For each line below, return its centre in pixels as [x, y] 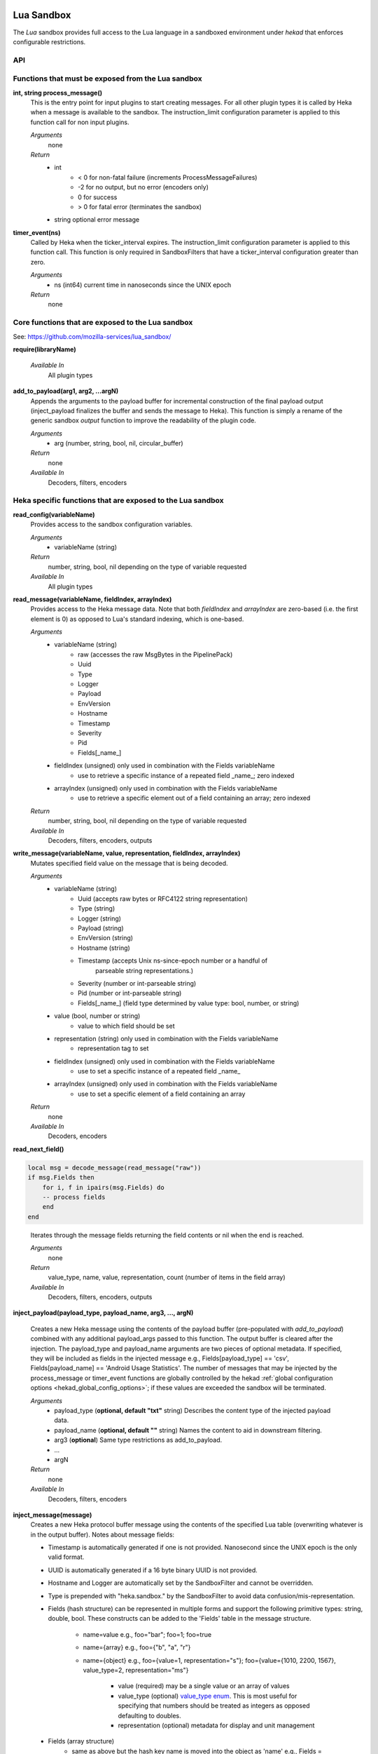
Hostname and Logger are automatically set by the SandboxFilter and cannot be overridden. [181, 1583]
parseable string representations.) [145, 970]
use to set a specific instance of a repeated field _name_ [159, 1071]
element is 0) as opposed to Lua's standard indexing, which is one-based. [137, 619]
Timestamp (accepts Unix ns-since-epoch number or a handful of [173, 960]
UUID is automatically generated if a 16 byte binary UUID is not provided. [153, 1570]
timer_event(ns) [37, 232]
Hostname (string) [104, 948]
